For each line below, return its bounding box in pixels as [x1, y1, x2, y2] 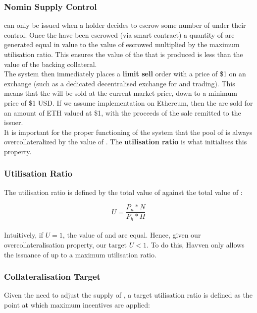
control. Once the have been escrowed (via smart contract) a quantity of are [4, 29, 235, 40]
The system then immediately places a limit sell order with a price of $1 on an [4, 68, 246, 79]
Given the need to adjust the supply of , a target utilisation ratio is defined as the [4, 290, 253, 300]
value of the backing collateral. [4, 59, 97, 69]
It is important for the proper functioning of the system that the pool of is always [4, 126, 253, 137]
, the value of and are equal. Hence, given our [62, 230, 201, 240]
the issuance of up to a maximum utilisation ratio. [4, 249, 156, 259]
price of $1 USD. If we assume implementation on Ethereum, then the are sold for [4, 97, 253, 108]
